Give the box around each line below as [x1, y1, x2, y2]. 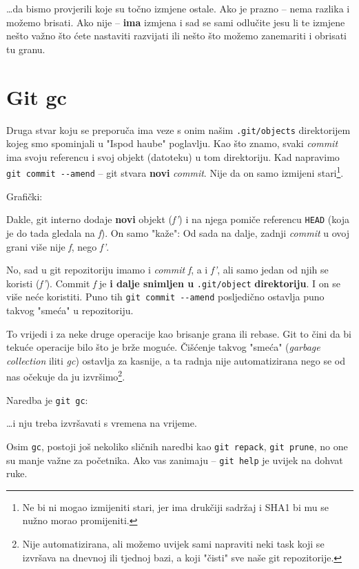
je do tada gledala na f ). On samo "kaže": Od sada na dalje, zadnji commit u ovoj [6, 225, 349, 240]
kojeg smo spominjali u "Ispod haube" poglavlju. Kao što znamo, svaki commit [6, 136, 338, 151]
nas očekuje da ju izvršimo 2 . [6, 367, 125, 384]
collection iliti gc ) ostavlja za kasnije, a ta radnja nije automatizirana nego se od [6, 353, 346, 367]
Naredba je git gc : [6, 392, 88, 407]
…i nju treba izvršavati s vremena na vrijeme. [6, 416, 197, 430]
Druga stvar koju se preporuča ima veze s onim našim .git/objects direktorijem [6, 122, 351, 137]
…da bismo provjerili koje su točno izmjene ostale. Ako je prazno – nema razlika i [6, 1, 350, 15]
